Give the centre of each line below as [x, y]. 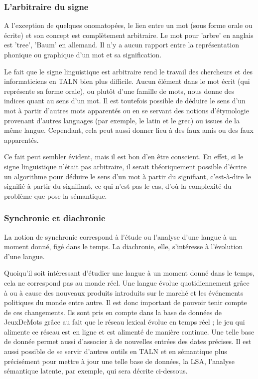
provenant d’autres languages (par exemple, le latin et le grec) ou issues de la [122, 120]
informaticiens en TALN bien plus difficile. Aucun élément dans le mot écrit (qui [127, 81]
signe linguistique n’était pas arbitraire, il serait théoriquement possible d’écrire [125, 166]
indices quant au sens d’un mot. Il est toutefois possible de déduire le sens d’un [125, 101]
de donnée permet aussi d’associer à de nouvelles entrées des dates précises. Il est [128, 341]
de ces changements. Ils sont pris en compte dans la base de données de [113, 312]
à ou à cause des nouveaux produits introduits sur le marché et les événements [124, 292]
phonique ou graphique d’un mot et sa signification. [83, 54]
